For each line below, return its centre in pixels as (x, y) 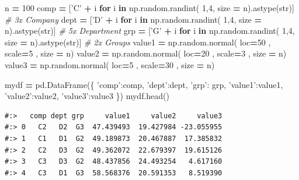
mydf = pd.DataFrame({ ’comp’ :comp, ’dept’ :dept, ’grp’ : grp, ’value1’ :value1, (144, 84)
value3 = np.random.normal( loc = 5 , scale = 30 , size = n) (110, 64)
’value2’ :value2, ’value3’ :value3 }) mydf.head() (87, 96)
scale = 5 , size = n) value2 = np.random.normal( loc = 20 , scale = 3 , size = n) (146, 53)
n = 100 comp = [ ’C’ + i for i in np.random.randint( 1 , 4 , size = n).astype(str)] (149, 8)
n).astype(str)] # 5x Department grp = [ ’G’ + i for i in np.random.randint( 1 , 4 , (150, 31)
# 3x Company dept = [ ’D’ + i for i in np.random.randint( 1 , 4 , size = (133, 19)
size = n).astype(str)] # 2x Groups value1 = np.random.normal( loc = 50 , (138, 42)
